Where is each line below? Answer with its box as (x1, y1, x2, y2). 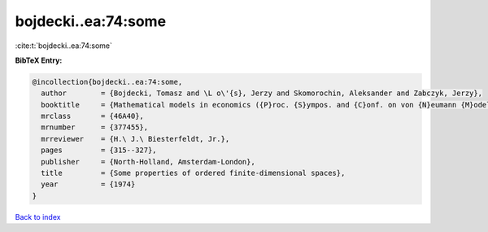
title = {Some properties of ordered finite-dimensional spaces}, (41, 169, 346, 178)
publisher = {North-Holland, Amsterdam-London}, (41, 157, 255, 166)
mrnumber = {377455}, (41, 123, 149, 132)
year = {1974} (41, 180, 136, 189)
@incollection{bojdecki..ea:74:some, (32, 77, 183, 86)
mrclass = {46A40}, (41, 112, 144, 121)
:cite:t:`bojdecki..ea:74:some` (15, 41, 113, 50)
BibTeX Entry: (15, 55, 63, 65)
